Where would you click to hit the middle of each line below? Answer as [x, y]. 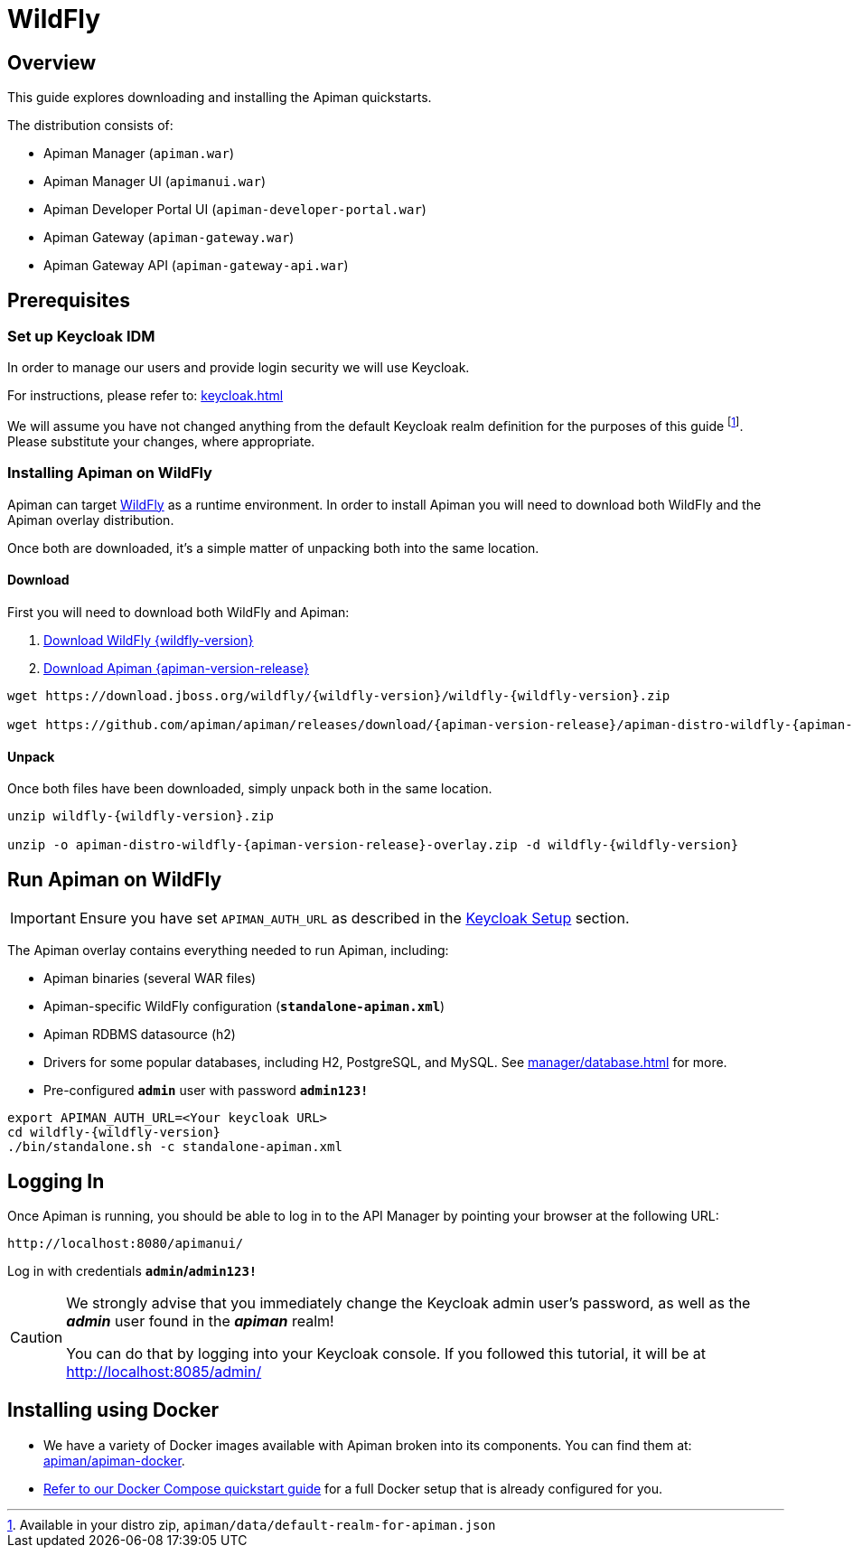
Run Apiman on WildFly [115, 879]
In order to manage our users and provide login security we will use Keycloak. [239, 368]
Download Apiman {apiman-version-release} [176, 669]
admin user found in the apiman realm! [200, 1321]
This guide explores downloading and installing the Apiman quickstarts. [220, 98]
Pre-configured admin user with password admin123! [206, 1091]
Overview [52, 62]
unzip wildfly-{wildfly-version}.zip [141, 816]
